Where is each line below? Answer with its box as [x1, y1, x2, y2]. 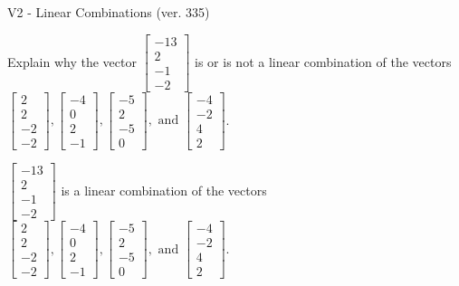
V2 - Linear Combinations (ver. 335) [7, 3, 210, 21]
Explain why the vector [7, 52, 137, 71]
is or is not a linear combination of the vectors [195, 52, 452, 71]
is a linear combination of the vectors [61, 180, 267, 199]
